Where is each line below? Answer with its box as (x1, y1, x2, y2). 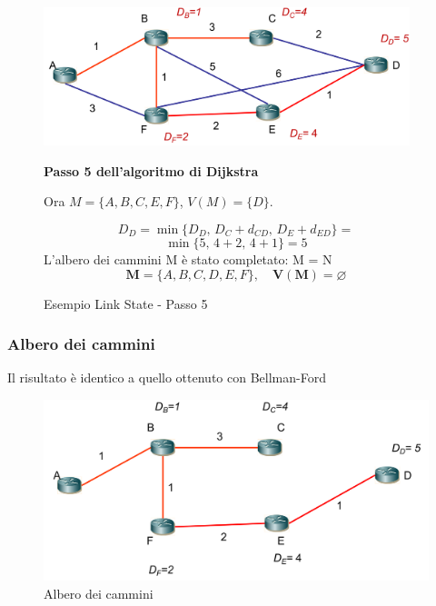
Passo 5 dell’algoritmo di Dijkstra (44, 161, 259, 180)
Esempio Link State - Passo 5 (44, 293, 208, 313)
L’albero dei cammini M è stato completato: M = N (44, 250, 332, 268)
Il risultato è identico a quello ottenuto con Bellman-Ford (7, 368, 326, 387)
